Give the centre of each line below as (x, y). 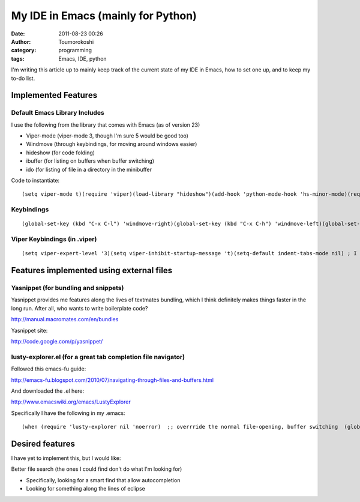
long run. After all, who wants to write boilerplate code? (79, 308)
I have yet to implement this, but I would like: (66, 458)
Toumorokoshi (76, 41)
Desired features (43, 443)
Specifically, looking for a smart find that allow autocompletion (103, 480)
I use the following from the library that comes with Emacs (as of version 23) (106, 125)
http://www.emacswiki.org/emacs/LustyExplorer (71, 402)
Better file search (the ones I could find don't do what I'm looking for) (97, 469)
